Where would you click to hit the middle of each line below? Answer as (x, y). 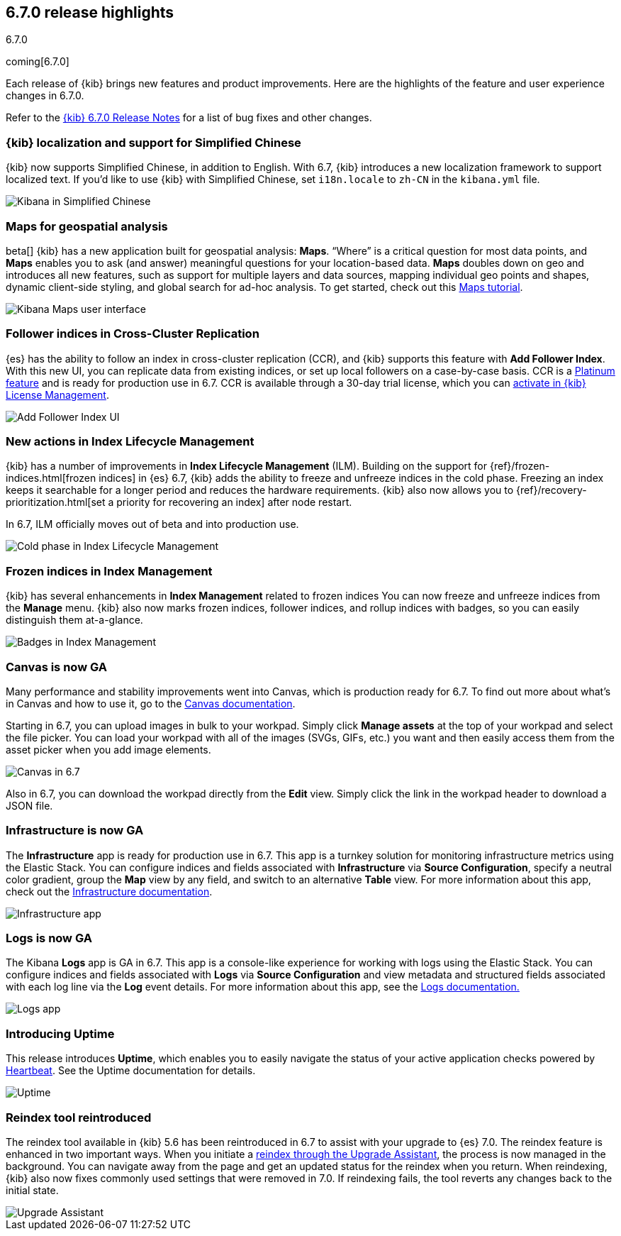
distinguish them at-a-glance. (74, 620)
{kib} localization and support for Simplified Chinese (153, 142)
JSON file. (29, 805)
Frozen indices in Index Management (109, 571)
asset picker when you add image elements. (108, 749)
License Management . (57, 394)
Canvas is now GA (56, 667)
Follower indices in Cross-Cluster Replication (133, 334)
